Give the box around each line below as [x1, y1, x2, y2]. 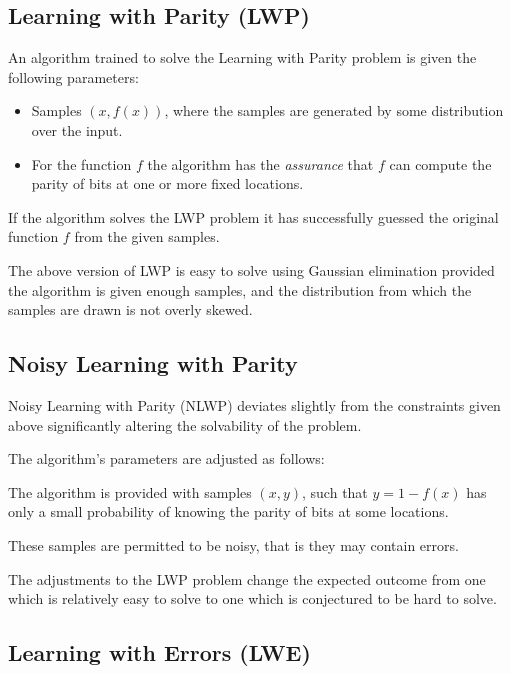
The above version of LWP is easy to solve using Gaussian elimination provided [8, 259, 495, 280]
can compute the [389, 153, 492, 174]
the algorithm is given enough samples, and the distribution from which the [8, 279, 472, 300]
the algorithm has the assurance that [147, 153, 374, 174]
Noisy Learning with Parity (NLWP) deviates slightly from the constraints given [8, 394, 501, 415]
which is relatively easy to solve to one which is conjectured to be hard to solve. [8, 588, 497, 609]
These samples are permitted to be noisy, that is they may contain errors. [8, 534, 459, 555]
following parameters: [8, 66, 139, 87]
